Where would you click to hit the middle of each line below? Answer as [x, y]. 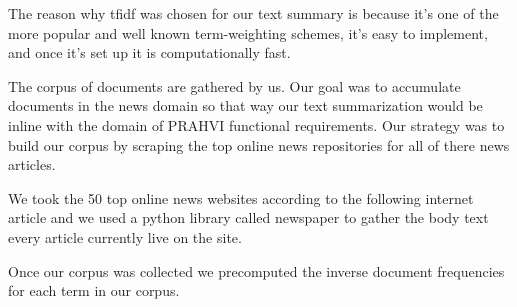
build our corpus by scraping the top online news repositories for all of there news [259, 144]
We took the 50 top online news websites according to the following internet [241, 197]
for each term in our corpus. [94, 290]
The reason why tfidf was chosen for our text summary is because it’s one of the [253, 13]
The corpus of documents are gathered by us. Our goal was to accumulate [234, 85]
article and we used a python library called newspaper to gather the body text [248, 217]
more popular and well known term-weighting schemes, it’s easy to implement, [248, 32]
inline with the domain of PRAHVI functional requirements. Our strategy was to [256, 124]
